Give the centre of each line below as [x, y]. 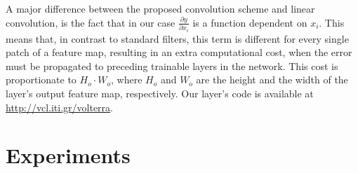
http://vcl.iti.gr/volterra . [60, 107]
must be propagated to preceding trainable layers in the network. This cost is [172, 65]
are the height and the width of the [272, 79]
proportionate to [41, 79]
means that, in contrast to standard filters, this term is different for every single [177, 38]
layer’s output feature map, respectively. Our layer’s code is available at [160, 93]
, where [127, 79]
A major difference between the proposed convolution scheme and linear [160, 8]
